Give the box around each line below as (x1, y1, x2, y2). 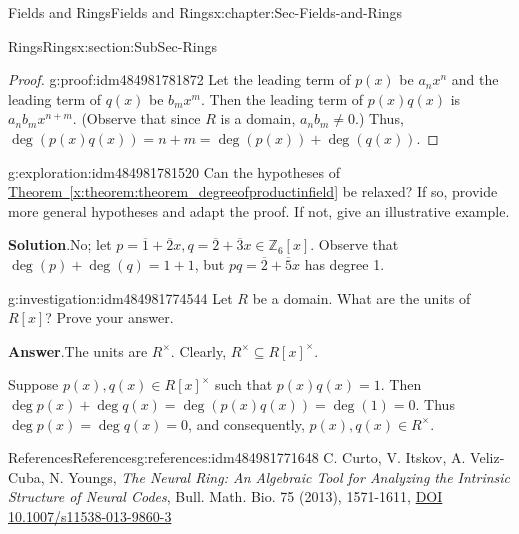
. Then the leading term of (200, 88, 364, 109)
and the (451, 69, 499, 90)
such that (214, 374, 273, 395)
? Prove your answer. (45, 307, 174, 328)
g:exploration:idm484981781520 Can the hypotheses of (8, 161, 340, 182)
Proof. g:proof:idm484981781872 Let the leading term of (8, 69, 351, 90)
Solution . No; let (8, 234, 112, 255)
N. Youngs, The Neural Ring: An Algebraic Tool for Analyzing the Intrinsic (49, 466, 511, 487)
